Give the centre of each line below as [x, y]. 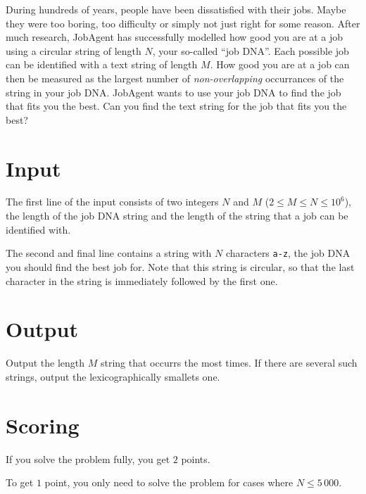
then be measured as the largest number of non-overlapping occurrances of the [175, 78]
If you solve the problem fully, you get [88, 458]
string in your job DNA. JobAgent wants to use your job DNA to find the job [173, 92]
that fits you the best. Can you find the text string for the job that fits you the [176, 106]
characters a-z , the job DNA [288, 253]
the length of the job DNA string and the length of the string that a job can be [177, 216]
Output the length [45, 363]
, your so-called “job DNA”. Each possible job [251, 50]
